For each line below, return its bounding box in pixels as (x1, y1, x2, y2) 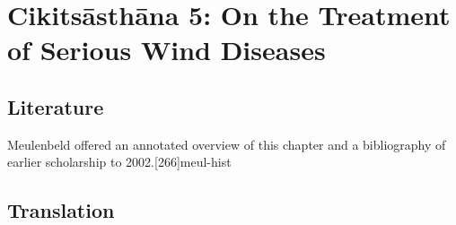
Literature (7, 92, 104, 120)
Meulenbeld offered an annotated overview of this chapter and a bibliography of (7, 134, 446, 153)
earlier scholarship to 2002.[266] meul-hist (7, 152, 232, 171)
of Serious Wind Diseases (7, 31, 326, 68)
